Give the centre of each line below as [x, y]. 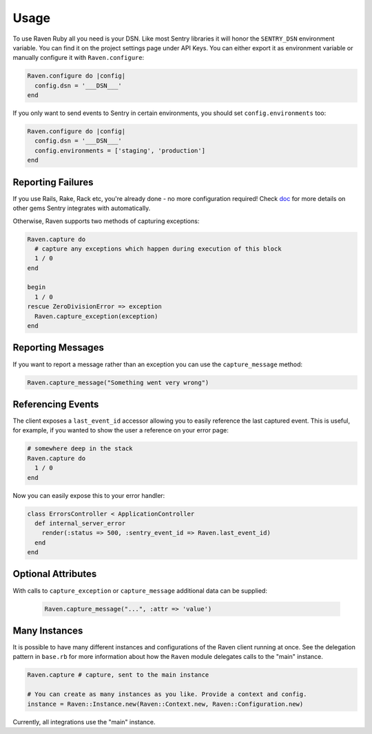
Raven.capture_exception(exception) [96, 316]
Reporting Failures [53, 182]
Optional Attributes [55, 574]
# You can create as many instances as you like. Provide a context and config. [167, 694]
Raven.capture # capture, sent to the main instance [118, 675]
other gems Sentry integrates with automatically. [82, 208]
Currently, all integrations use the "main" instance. [84, 722]
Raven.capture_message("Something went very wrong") [118, 382]
